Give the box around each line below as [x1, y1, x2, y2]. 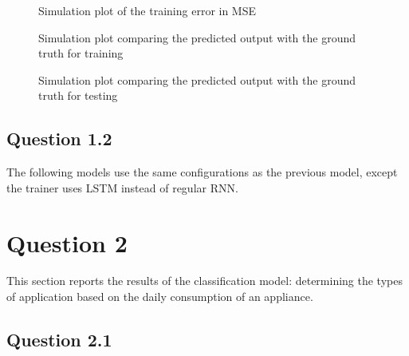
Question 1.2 [6, 126, 112, 151]
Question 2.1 [6, 327, 112, 352]
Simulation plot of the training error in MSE [38, 2, 257, 18]
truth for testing [38, 87, 118, 104]
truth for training [38, 45, 124, 61]
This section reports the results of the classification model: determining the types [6, 272, 403, 289]
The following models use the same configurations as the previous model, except [6, 164, 398, 180]
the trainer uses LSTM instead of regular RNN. [6, 179, 238, 196]
